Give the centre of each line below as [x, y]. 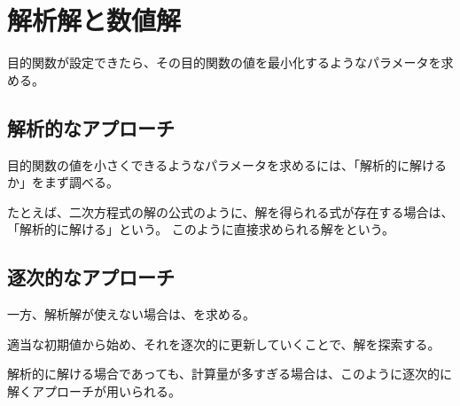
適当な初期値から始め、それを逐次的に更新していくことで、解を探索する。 [224, 344]
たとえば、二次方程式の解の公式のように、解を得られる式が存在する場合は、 [230, 211]
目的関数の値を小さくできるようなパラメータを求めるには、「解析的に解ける [227, 164]
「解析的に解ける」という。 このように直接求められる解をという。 [201, 229]
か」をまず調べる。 [63, 182]
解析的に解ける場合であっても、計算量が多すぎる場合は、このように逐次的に [230, 374]
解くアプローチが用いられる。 [94, 390]
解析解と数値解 [94, 20]
